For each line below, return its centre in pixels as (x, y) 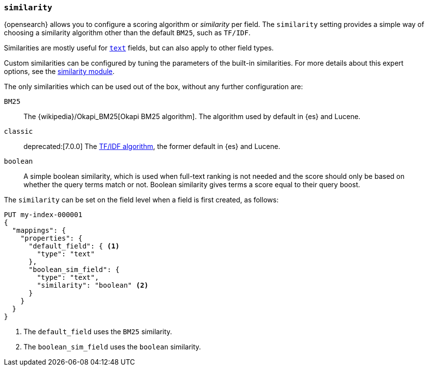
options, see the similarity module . (59, 72)
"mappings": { (39, 231)
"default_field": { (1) (74, 246)
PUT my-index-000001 (43, 215)
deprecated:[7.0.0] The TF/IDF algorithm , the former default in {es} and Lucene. (152, 147)
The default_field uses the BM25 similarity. (98, 332)
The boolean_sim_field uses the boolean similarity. (112, 347)
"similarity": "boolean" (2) (93, 285)
